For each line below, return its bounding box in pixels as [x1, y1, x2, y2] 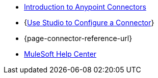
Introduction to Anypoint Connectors [24, 3, 146, 11]
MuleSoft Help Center [24, 50, 97, 58]
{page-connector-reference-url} [24, 34, 133, 43]
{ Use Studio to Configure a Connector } [24, 18, 154, 27]
